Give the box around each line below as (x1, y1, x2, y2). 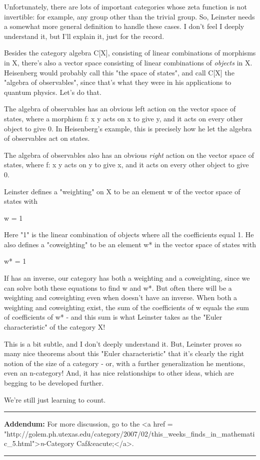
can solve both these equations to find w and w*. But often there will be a (4, 282, 232, 293)
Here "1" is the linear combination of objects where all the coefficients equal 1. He (4, 229, 254, 240)
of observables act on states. (4, 133, 90, 143)
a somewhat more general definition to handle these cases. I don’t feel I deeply (4, 21, 244, 31)
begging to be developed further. (4, 378, 104, 388)
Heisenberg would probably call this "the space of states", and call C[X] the (4, 67, 234, 77)
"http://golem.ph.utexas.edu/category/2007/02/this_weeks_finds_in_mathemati (4, 428, 255, 439)
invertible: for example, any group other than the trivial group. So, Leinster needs (4, 11, 255, 21)
